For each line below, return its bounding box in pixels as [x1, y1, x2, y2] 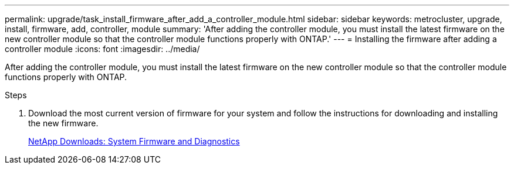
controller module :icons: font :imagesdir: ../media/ [5, 44, 200, 54]
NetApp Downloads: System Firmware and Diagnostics [28, 136, 240, 146]
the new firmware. [28, 118, 99, 128]
